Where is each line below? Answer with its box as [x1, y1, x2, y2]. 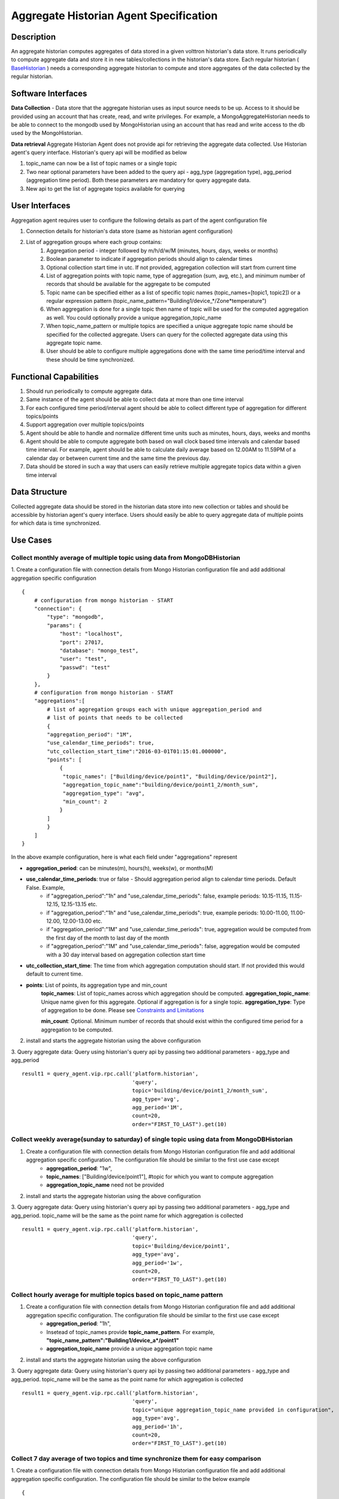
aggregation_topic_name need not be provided [46, 1181, 165, 1188]
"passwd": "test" [59, 664, 111, 671]
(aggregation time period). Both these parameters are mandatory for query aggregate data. [26, 177, 251, 184]
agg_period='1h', [132, 1423, 183, 1430]
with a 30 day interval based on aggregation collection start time [46, 951, 206, 958]
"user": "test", [59, 655, 107, 663]
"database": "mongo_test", [59, 647, 139, 654]
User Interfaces [11, 201, 71, 211]
